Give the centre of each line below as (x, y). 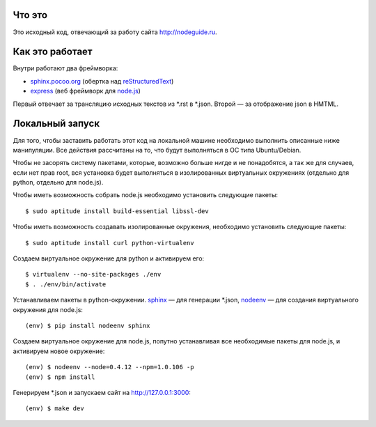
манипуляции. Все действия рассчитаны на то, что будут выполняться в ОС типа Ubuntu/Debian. (157, 150)
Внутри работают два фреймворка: (65, 68)
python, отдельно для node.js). (58, 183)
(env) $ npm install (60, 377)
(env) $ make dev (55, 409)
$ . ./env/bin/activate (66, 284)
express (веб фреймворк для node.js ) (85, 91)
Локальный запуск (56, 124)
